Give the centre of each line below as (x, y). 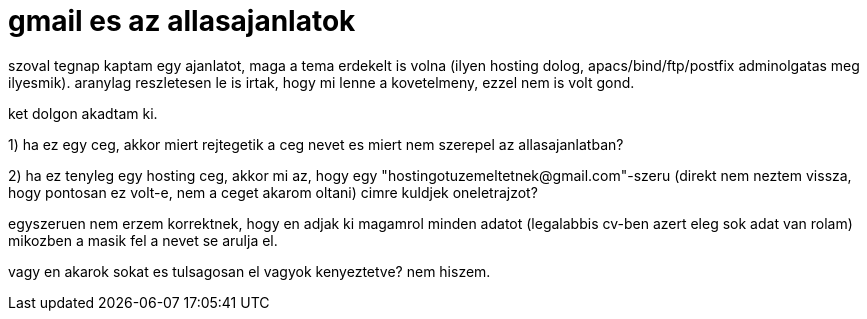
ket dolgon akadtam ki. (83, 113)
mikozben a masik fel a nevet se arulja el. (143, 240)
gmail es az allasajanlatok (182, 21)
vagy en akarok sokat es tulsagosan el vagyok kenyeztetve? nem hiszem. (249, 271)
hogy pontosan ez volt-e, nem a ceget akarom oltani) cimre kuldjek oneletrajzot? (273, 192)
